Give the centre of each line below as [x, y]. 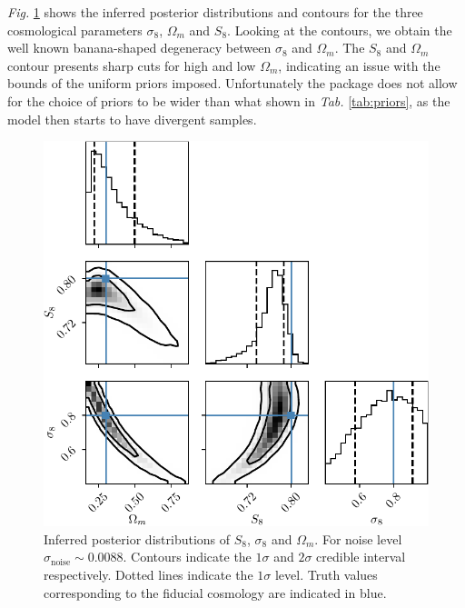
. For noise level [358, 538]
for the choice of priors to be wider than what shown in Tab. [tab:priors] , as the [229, 100]
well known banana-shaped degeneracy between [139, 48]
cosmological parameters [75, 30]
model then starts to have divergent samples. [132, 119]
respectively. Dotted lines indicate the [148, 574]
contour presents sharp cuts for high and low [132, 65]
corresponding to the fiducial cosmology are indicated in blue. [215, 592]
